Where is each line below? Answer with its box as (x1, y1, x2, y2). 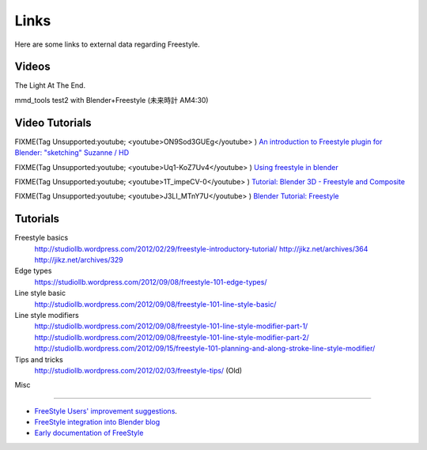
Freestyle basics (14, 233, 69, 243)
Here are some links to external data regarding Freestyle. (14, 40, 201, 49)
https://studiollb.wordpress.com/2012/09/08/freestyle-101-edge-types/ (34, 277, 267, 286)
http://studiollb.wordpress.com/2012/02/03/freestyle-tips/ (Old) (34, 365, 243, 375)
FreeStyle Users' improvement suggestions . (34, 406, 178, 415)
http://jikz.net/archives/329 (34, 255, 124, 264)
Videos (14, 60, 51, 74)
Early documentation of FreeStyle (34, 428, 144, 438)
